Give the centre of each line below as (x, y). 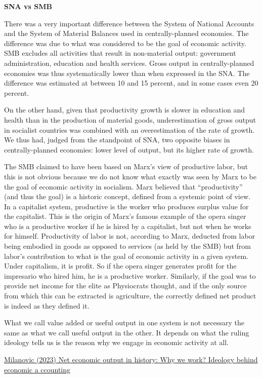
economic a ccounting (37, 369)
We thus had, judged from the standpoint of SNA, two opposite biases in (117, 140)
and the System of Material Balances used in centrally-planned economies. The (126, 33)
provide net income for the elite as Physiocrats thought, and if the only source (125, 286)
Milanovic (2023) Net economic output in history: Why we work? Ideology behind (131, 359)
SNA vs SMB (28, 6)
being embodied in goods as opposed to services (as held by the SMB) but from (128, 246)
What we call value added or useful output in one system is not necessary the (124, 323)
